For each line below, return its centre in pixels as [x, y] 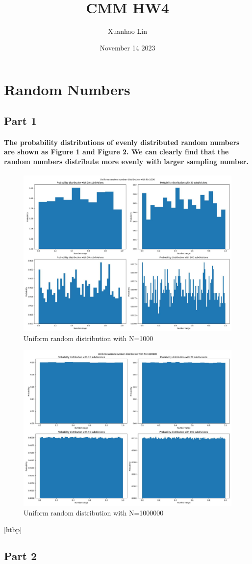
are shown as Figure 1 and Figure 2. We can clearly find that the [116, 152]
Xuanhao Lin [127, 31]
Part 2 [21, 555]
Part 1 [21, 120]
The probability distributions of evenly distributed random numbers [122, 142]
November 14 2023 [127, 47]
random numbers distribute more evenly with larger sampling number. [126, 161]
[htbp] [13, 529]
